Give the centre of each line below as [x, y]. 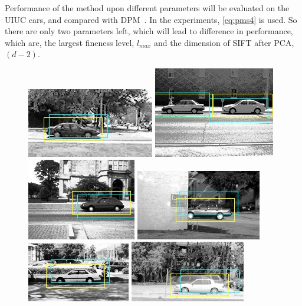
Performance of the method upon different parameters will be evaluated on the [147, 8]
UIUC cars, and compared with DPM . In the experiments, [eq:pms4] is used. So [151, 19]
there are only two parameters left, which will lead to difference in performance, [149, 31]
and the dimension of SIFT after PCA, [224, 42]
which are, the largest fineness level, [70, 42]
